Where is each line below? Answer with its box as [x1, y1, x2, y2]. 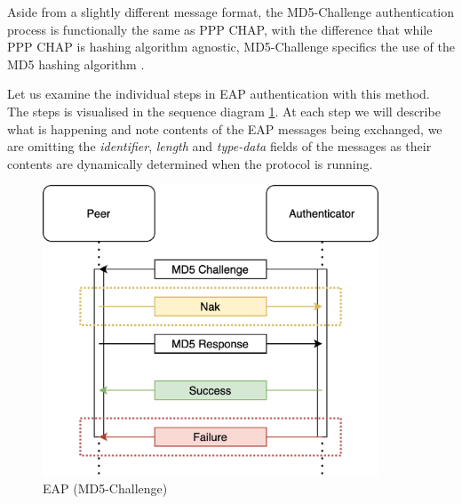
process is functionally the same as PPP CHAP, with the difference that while [7, 20, 433, 38]
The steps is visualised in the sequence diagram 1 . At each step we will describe [7, 101, 441, 120]
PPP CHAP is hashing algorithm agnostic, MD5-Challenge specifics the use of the [7, 37, 455, 56]
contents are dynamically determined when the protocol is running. [7, 154, 373, 172]
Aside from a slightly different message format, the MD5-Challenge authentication [7, 3, 455, 20]
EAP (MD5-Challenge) [43, 479, 168, 498]
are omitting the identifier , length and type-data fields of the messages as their [7, 137, 432, 156]
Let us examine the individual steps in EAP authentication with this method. [7, 84, 430, 103]
